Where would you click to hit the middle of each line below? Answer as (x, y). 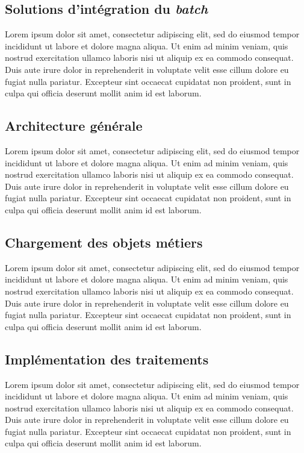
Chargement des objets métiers (104, 242)
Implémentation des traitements (107, 359)
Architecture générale (74, 126)
